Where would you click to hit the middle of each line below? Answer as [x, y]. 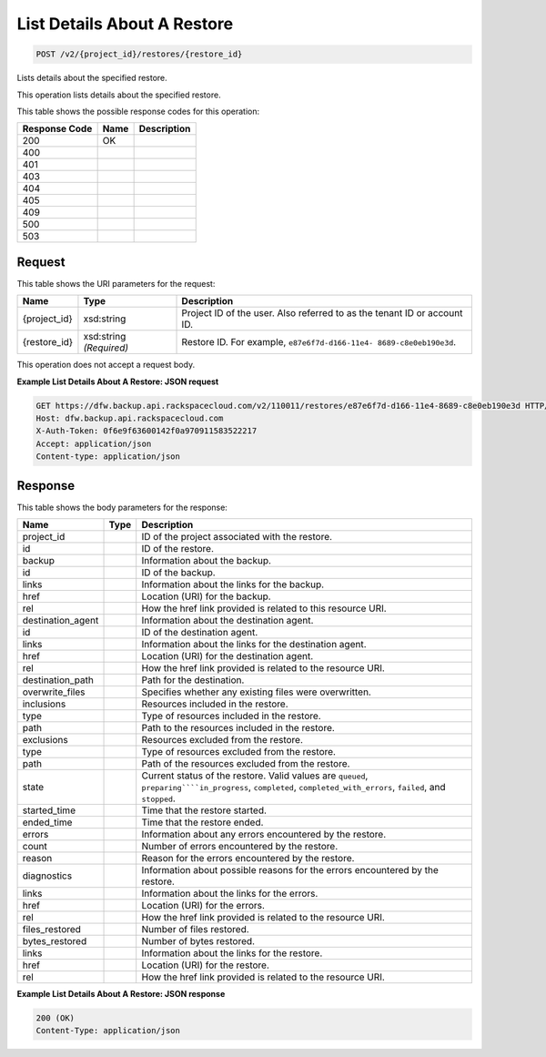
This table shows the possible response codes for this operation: [138, 111]
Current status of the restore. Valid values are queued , [255, 776]
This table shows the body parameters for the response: [122, 507]
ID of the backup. [178, 573]
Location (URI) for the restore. [206, 965]
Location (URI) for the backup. [207, 596]
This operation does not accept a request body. [106, 365]
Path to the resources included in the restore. [238, 728]
